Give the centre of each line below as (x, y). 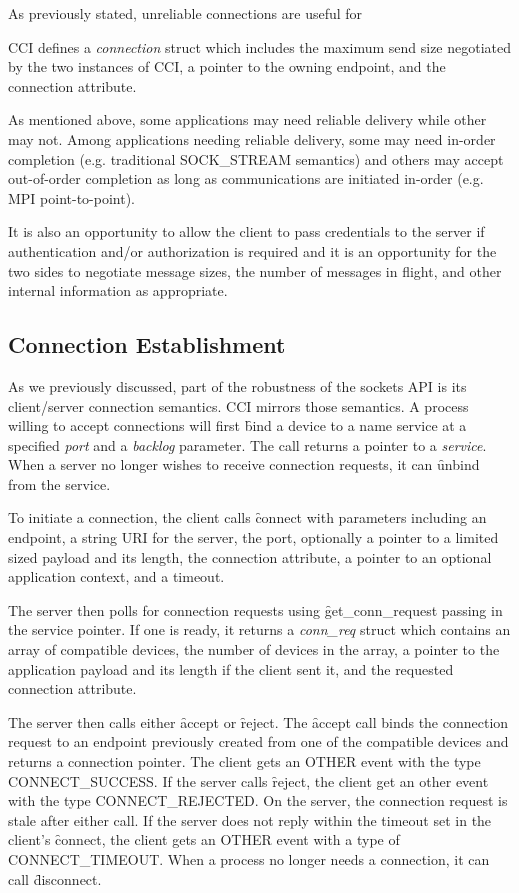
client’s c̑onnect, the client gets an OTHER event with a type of (204, 839)
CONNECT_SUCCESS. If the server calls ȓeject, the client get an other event (248, 780)
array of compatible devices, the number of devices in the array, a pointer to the (254, 649)
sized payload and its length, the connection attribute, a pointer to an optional (250, 556)
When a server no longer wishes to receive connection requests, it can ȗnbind (244, 464)
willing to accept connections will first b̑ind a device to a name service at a (237, 425)
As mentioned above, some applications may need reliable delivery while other (247, 119)
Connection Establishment (147, 344)
